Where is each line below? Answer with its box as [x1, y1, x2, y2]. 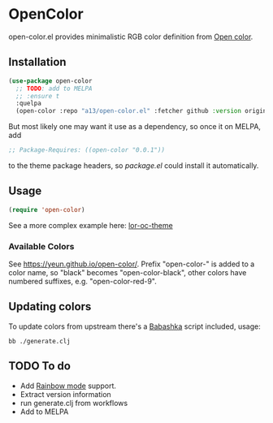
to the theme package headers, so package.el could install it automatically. [8, 161, 259, 170]
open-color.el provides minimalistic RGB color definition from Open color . [8, 32, 253, 41]
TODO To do [8, 359, 71, 373]
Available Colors [8, 240, 75, 252]
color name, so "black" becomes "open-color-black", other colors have [8, 267, 247, 277]
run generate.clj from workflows [19, 398, 128, 408]
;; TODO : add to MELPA [15, 84, 93, 93]
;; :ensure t [15, 92, 60, 100]
